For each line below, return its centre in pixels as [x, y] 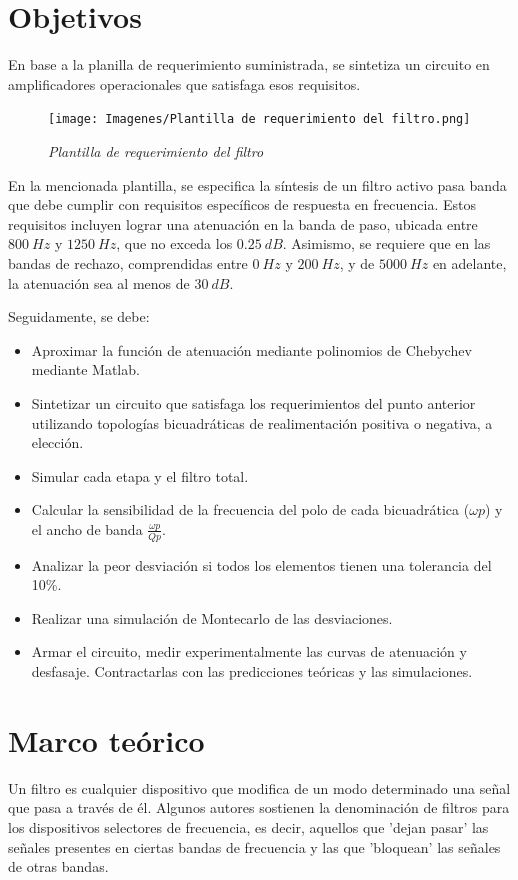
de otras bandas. [58, 866]
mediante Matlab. [85, 369]
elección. [57, 442]
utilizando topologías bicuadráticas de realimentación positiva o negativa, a [262, 422]
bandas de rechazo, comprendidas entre [128, 262]
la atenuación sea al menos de [99, 282]
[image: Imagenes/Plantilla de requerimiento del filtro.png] [259, 119]
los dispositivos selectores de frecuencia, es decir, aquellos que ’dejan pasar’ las [248, 826]
